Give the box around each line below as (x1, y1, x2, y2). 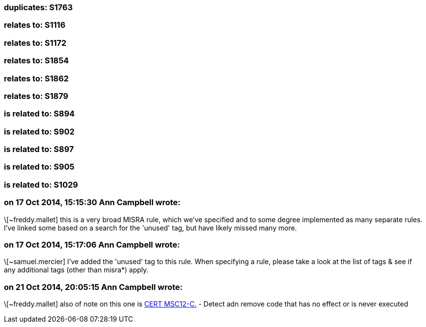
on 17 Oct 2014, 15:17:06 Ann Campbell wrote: (4, 239, 180, 250)
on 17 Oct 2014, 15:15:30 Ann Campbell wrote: (4, 197, 181, 208)
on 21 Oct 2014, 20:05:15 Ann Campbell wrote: (4, 282, 183, 292)
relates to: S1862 (4, 73, 69, 83)
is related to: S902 (4, 126, 75, 136)
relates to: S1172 (4, 38, 67, 48)
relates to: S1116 (4, 20, 66, 30)
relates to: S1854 (4, 56, 69, 66)
